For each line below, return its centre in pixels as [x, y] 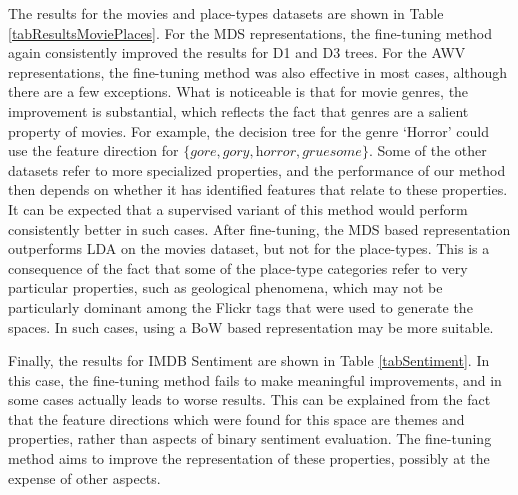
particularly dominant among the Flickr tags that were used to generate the [240, 306]
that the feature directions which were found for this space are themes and [236, 418]
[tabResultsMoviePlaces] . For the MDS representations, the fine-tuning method [250, 32]
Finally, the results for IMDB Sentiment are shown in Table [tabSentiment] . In [249, 360]
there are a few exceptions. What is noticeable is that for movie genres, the [238, 91]
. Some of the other [427, 150]
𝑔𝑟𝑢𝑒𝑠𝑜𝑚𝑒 [332, 152]
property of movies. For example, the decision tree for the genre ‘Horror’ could [248, 130]
